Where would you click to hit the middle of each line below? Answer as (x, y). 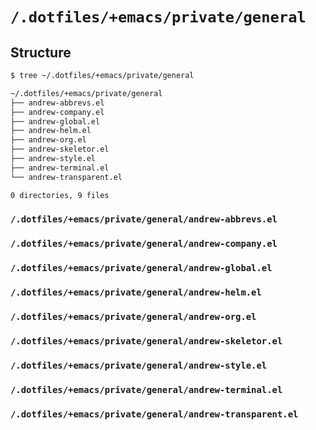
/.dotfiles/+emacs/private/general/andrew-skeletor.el (146, 341)
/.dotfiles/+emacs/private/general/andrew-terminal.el (146, 389)
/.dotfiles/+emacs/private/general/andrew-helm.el (136, 292)
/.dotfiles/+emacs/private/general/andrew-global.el (141, 268)
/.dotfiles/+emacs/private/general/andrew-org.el (133, 317)
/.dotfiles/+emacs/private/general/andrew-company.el (144, 244)
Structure (41, 52)
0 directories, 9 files (60, 195)
